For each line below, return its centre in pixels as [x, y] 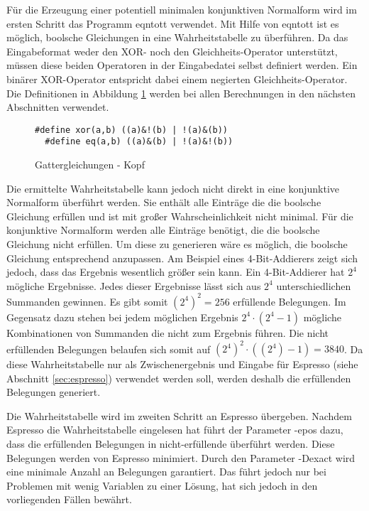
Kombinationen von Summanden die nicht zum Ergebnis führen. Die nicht [168, 332]
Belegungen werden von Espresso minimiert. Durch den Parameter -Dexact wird [181, 457]
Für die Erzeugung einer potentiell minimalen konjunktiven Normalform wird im [182, 9]
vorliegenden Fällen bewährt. [69, 499]
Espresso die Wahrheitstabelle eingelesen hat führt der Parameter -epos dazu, [175, 430]
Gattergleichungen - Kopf [90, 165]
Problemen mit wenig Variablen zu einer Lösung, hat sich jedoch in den [162, 485]
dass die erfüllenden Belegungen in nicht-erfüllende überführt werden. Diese [171, 443]
